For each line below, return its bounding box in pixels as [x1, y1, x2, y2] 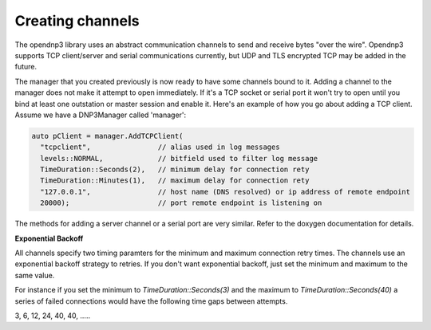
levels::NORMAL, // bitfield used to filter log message [40, 154, 318, 163]
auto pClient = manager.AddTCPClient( [31, 132, 184, 140]
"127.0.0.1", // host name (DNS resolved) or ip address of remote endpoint [40, 187, 411, 196]
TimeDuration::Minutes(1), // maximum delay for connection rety [40, 176, 310, 185]
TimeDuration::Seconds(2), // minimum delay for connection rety [40, 165, 310, 175]
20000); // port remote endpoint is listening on [40, 198, 322, 207]
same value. [14, 270, 55, 280]
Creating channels [14, 12, 140, 29]
